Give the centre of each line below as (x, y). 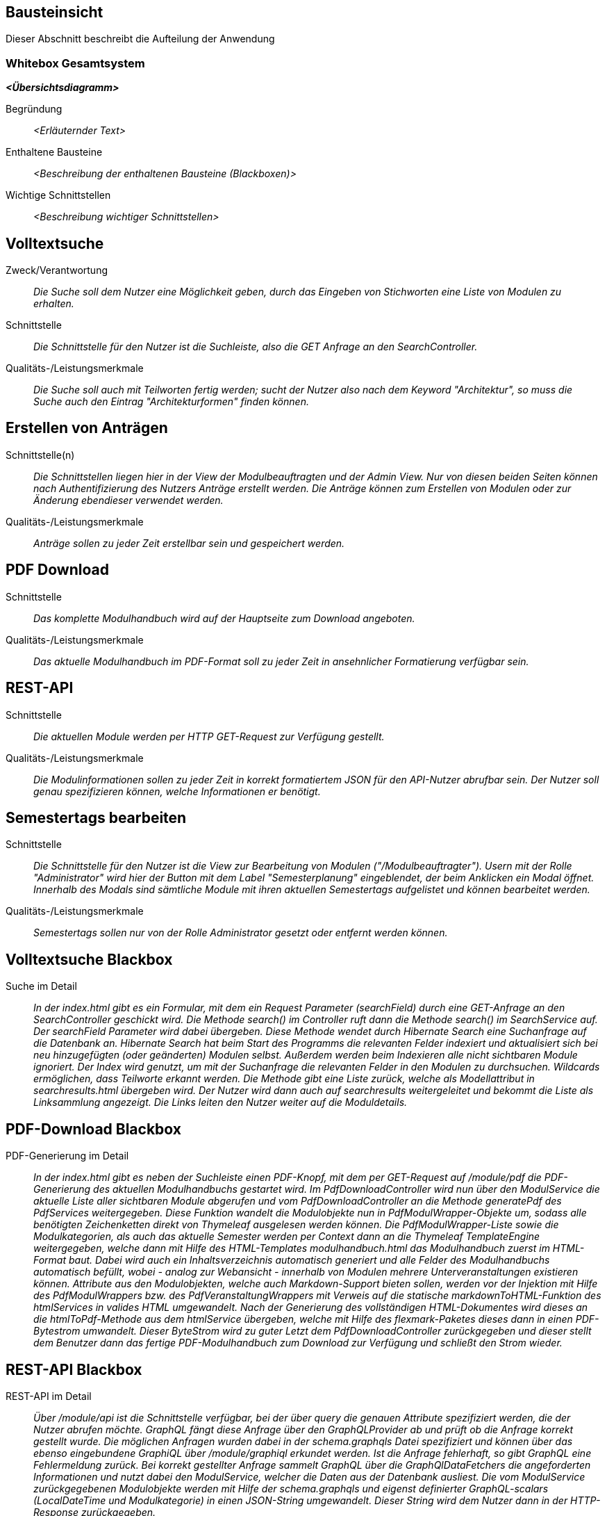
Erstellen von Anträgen (87, 428)
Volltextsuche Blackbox (89, 959)
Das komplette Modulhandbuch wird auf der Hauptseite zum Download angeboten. (224, 618)
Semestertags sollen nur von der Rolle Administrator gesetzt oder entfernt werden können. (241, 933)
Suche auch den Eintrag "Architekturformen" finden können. (171, 402)
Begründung (34, 109)
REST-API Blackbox (74, 1369)
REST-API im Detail (49, 1396)
